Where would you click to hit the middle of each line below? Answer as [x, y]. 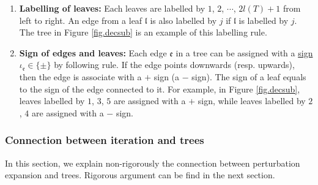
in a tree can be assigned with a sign [244, 52]
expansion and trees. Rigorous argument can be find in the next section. [140, 175]
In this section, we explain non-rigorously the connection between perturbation [153, 163]
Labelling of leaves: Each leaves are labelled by [112, 8]
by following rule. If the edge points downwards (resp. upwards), [174, 65]
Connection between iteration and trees [105, 140]
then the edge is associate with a [80, 76]
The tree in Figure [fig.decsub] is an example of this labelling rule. [143, 32]
